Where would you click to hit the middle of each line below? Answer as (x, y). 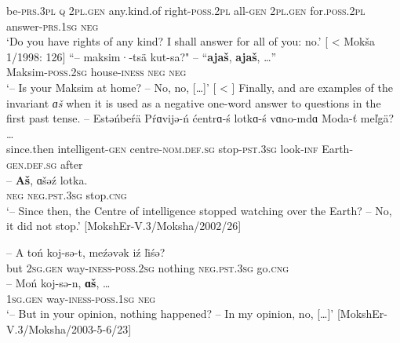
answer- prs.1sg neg (53, 26)
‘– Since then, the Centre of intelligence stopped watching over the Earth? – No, (199, 210)
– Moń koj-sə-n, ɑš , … (58, 283)
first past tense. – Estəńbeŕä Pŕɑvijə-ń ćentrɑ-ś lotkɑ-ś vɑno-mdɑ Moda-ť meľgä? (200, 118)
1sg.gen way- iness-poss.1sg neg (81, 298)
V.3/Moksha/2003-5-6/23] (69, 328)
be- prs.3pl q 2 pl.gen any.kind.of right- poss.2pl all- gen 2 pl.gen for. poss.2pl (186, 10)
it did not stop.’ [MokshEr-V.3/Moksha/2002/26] (124, 226)
